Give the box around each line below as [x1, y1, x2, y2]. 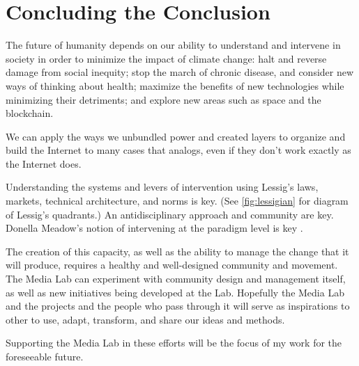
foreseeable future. [6, 349, 84, 363]
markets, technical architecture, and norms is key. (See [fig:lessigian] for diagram [6, 193, 349, 208]
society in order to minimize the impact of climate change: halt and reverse [6, 51, 327, 65]
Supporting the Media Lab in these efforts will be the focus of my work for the [6, 335, 342, 350]
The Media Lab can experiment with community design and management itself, [6, 271, 346, 286]
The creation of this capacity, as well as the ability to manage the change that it [6, 244, 349, 258]
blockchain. [6, 106, 54, 120]
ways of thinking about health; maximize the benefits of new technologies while [6, 78, 344, 93]
